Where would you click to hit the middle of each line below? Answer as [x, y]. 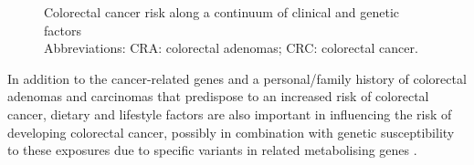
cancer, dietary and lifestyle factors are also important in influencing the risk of [230, 113]
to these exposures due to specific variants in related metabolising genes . [212, 150]
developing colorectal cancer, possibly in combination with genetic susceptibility [231, 132]
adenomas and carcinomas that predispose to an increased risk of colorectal [218, 96]
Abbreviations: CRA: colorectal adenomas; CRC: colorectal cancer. [231, 48]
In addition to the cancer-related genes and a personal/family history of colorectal [237, 78]
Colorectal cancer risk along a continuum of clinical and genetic [222, 12]
